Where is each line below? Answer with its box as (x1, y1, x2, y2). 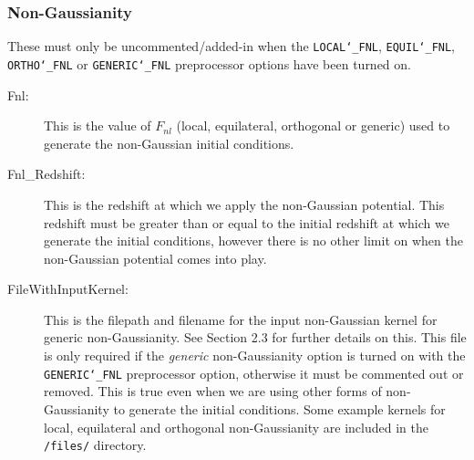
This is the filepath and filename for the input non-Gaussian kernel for (44, 309, 438, 329)
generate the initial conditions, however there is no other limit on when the (44, 231, 463, 250)
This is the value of (44, 116, 151, 135)
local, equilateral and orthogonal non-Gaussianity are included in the (44, 417, 428, 436)
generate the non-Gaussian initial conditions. (44, 133, 294, 152)
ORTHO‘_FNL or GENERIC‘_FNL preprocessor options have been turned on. (7, 54, 411, 73)
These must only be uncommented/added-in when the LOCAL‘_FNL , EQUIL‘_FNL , (7, 37, 456, 56)
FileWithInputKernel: (7, 279, 129, 298)
